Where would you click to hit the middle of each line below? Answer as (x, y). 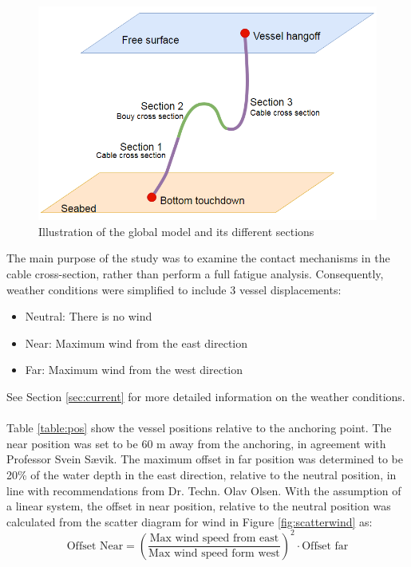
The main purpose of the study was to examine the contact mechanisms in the (198, 258)
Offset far (325, 546)
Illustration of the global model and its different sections (176, 231)
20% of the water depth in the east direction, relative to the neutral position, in (202, 474)
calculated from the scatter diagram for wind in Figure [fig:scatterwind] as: (190, 521)
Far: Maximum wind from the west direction (134, 370)
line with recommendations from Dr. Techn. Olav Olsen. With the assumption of (204, 490)
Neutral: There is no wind (89, 316)
